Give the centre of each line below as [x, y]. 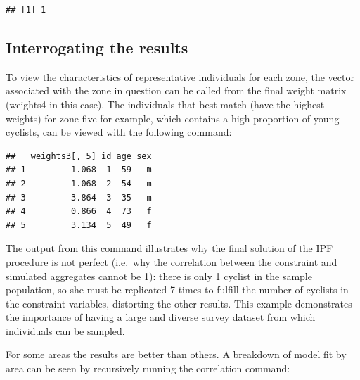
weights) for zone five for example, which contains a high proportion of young [173, 118]
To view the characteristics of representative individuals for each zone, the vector [180, 76]
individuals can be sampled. [65, 330]
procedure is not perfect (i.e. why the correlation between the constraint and [172, 261]
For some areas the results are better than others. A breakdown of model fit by [176, 354]
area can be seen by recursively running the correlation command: [148, 368]
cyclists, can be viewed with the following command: [119, 132]
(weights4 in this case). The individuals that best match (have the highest [165, 104]
